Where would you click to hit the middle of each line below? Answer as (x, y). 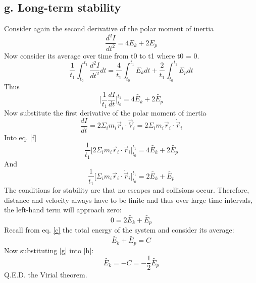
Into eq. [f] (20, 137)
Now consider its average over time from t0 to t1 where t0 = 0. (102, 55)
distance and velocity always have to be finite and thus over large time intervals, (128, 200)
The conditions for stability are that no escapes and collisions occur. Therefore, (127, 189)
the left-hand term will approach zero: (63, 210)
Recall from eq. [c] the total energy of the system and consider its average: (119, 230)
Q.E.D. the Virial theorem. (46, 275)
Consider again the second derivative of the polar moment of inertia (109, 29)
